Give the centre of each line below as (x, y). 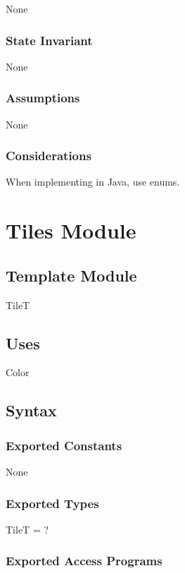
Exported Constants (64, 445)
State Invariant (49, 40)
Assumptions (43, 98)
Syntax (31, 410)
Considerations (49, 156)
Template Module (71, 275)
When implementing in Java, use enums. (93, 182)
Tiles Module (71, 230)
